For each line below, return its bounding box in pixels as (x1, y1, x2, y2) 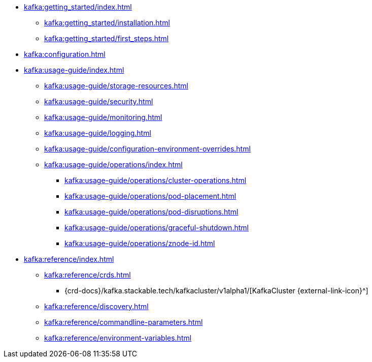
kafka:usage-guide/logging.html (44, 129, 151, 137)
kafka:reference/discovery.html (44, 302, 149, 311)
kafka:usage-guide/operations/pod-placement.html (64, 192, 236, 200)
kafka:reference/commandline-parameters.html (44, 318, 203, 326)
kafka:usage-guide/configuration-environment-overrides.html (44, 144, 251, 153)
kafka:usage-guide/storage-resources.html (44, 81, 188, 90)
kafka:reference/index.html (24, 255, 114, 263)
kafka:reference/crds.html (44, 270, 131, 279)
